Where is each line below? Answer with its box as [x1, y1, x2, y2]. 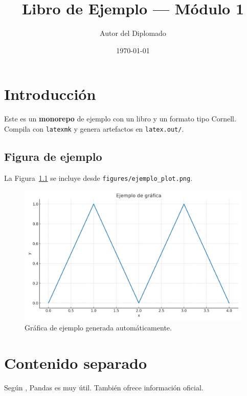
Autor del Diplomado [100, 28, 166, 38]
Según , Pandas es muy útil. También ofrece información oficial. [4, 382, 204, 392]
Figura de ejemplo [4, 148, 102, 164]
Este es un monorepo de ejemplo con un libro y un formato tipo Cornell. [4, 113, 236, 124]
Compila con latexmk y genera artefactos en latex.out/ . [4, 123, 184, 134]
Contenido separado [4, 352, 147, 373]
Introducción [4, 84, 96, 105]
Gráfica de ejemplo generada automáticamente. [25, 322, 172, 333]
